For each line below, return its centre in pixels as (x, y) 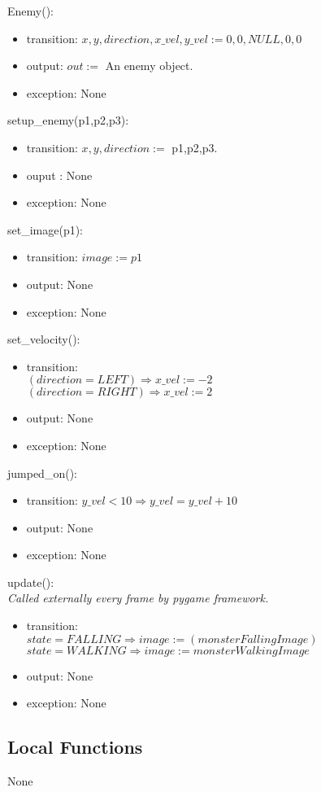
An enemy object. (149, 66)
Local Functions (75, 747)
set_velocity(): (44, 339)
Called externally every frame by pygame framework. (138, 598)
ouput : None (59, 175)
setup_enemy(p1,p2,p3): (68, 120)
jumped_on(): (42, 473)
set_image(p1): (46, 229)
